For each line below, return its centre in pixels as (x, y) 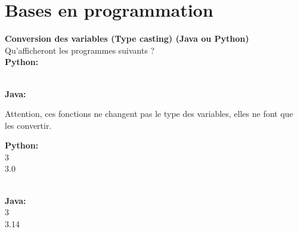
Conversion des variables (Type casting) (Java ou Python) (127, 38)
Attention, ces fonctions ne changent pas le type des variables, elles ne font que (149, 114)
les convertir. (28, 125)
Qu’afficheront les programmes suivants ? (80, 50)
